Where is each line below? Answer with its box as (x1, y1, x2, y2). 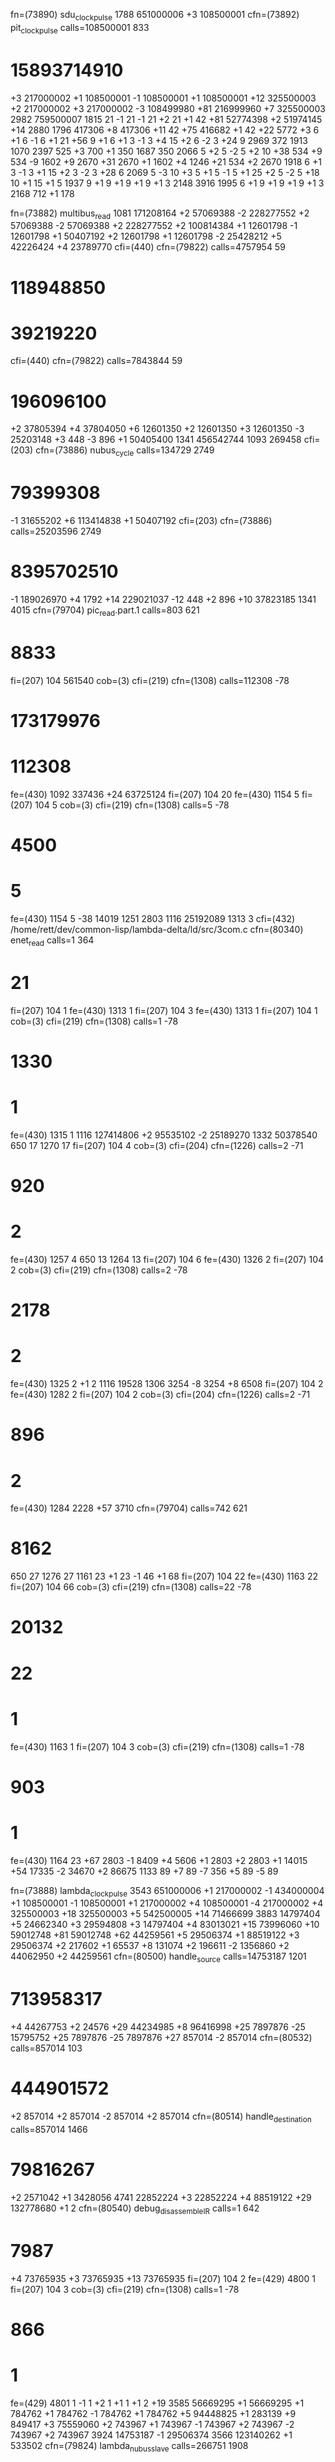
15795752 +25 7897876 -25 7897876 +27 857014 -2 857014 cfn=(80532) (10, 2032, 313, 2044)
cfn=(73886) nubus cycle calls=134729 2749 (35, 444, 215, 459)
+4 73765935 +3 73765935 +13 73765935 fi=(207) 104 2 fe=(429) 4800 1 (10, 2272, 316, 2284)
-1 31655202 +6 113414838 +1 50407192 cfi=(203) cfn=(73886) (10, 515, 273, 527)
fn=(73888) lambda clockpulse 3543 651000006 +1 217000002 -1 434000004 (10, 1884, 325, 1899)
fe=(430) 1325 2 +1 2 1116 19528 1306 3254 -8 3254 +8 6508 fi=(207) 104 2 (10, 1378, 324, 1390)
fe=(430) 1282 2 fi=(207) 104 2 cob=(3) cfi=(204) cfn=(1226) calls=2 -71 (10, 1389, 311, 1401)
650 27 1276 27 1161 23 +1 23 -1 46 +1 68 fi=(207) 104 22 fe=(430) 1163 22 (10, 1570, 318, 1583)
